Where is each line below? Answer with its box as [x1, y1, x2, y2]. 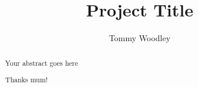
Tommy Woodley [108, 32, 171, 44]
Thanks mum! [5, 75, 48, 85]
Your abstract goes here [5, 58, 78, 68]
